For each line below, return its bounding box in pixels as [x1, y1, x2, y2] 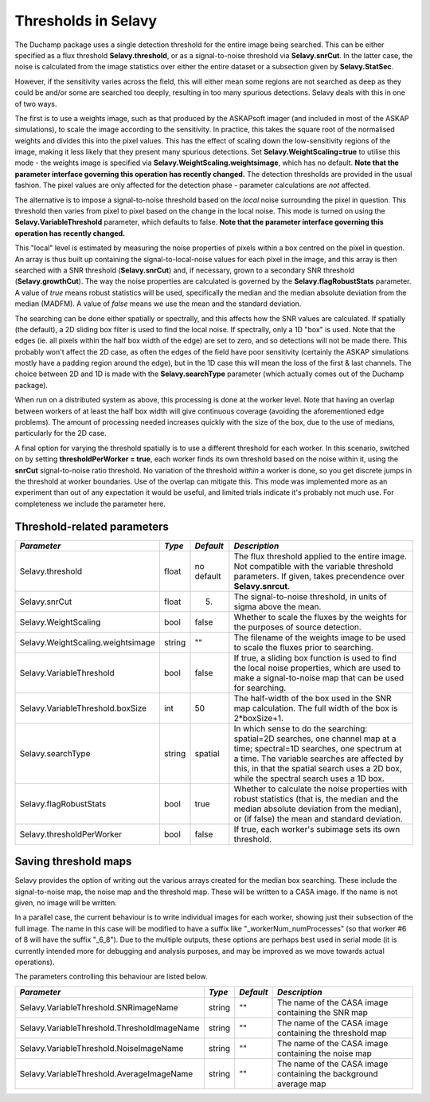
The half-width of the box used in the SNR [233, 692, 392, 704]
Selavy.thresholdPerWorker [19, 829, 123, 840]
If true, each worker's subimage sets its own [233, 823, 401, 834]
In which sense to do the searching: [233, 723, 368, 734]
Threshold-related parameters [14, 520, 169, 533]
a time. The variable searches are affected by [233, 753, 404, 764]
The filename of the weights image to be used [233, 632, 406, 643]
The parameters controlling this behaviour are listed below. [14, 972, 208, 982]
